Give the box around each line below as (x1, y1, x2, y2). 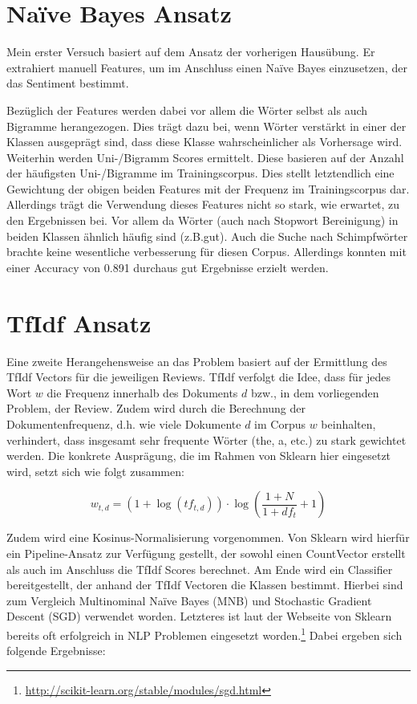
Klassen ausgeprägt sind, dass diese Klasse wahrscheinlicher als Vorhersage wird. (6, 133, 403, 150)
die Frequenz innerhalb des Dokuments (47, 384, 238, 401)
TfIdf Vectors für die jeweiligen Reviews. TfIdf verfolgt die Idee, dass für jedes (6, 368, 391, 385)
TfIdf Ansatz (6, 306, 152, 339)
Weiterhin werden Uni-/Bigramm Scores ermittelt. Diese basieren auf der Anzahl (6, 149, 404, 165)
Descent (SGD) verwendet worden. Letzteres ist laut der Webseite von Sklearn (6, 608, 392, 625)
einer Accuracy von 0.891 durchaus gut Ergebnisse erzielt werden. (6, 258, 329, 275)
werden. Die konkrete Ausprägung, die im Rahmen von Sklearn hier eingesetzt (6, 447, 391, 464)
